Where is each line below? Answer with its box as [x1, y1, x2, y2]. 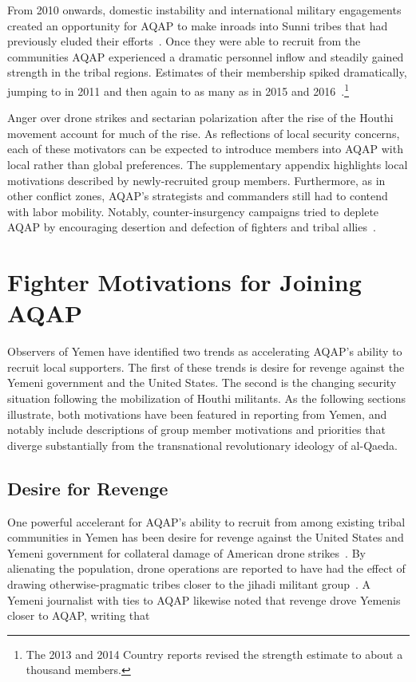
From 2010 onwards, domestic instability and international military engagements [7, 2, 402, 18]
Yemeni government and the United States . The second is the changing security [7, 374, 397, 391]
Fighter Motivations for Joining [7, 266, 362, 298]
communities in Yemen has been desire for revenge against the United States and [7, 529, 404, 546]
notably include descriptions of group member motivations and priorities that [7, 421, 386, 438]
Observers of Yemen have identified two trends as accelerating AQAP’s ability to [7, 343, 402, 360]
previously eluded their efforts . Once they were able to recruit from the [7, 33, 361, 49]
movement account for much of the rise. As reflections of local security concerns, [7, 124, 400, 141]
